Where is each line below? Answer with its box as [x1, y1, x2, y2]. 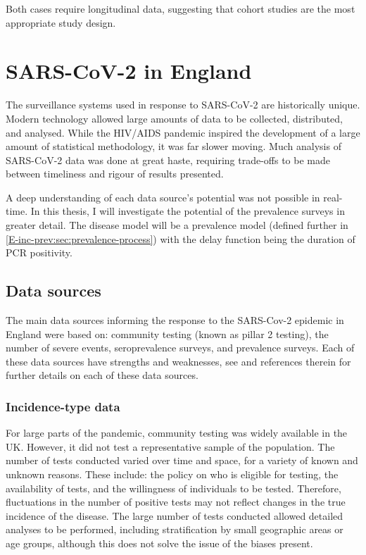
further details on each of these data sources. [6, 368, 198, 382]
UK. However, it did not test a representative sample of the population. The [6, 439, 335, 454]
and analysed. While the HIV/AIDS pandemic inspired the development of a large [6, 125, 360, 139]
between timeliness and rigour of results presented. [6, 166, 224, 181]
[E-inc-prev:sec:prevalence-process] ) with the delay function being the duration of [6, 231, 355, 246]
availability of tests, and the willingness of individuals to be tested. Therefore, [6, 480, 341, 495]
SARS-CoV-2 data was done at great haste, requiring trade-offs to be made [6, 152, 330, 167]
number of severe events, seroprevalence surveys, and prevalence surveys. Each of [6, 340, 355, 355]
